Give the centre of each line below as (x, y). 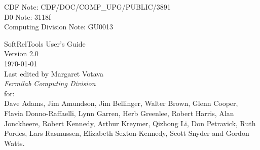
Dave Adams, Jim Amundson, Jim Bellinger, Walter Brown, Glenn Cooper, (121, 103)
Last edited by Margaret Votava (54, 73)
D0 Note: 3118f (28, 16)
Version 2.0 (21, 53)
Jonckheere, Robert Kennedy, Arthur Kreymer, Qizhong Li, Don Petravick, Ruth (130, 123)
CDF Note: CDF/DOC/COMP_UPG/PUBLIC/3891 (87, 7)
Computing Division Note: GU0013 (59, 27)
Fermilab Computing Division (50, 83)
